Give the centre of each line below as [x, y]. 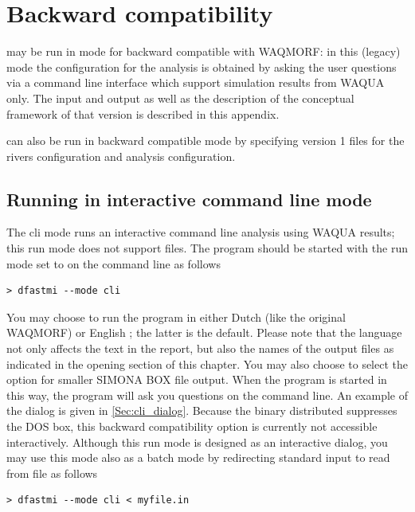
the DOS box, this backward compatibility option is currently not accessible [192, 426]
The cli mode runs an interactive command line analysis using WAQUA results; [201, 232]
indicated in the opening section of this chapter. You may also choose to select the [207, 363]
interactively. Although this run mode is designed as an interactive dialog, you [197, 442]
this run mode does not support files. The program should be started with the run [207, 248]
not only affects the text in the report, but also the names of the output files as [200, 348]
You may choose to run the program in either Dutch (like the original [176, 317]
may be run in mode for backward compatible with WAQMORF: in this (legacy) [204, 51]
